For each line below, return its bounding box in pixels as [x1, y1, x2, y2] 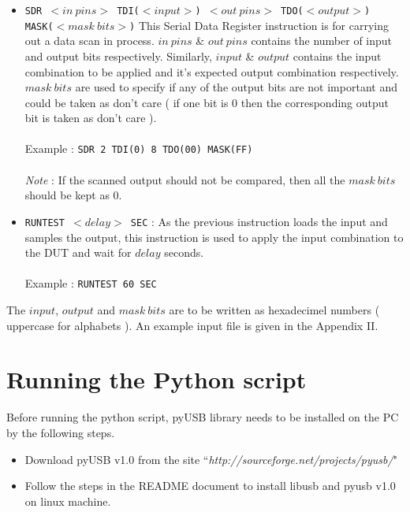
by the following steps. [6, 424, 115, 440]
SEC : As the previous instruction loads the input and [130, 213, 388, 229]
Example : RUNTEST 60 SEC [24, 275, 157, 291]
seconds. [164, 244, 204, 261]
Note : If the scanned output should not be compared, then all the [24, 171, 345, 187]
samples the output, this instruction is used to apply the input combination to [24, 228, 404, 245]
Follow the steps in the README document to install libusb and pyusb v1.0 [24, 477, 396, 494]
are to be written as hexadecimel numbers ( [169, 302, 380, 317]
